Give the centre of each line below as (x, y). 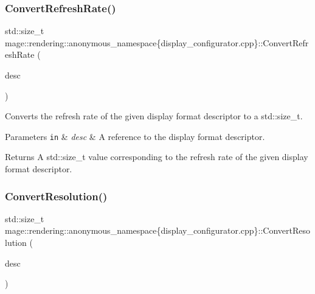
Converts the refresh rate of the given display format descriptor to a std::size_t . (154, 116)
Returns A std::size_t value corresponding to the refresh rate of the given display (157, 157)
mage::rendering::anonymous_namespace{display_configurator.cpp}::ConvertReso (158, 230)
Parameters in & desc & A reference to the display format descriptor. (135, 136)
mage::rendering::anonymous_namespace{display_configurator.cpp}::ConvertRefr (157, 42)
